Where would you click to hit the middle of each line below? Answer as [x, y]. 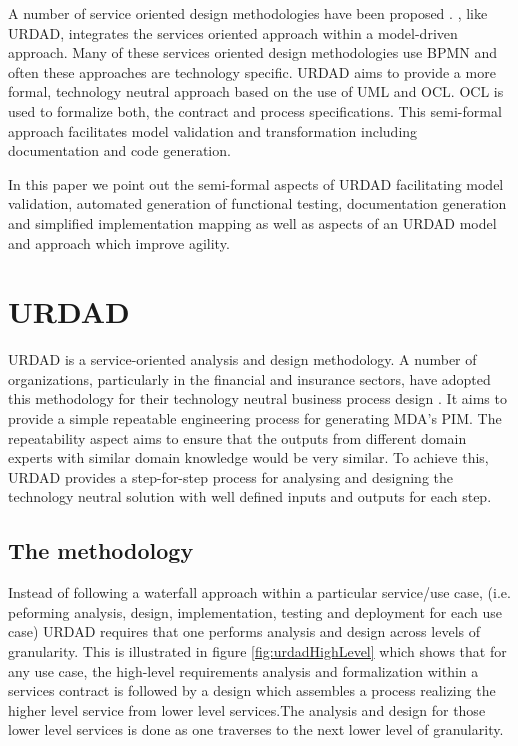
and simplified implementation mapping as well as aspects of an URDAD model [252, 222]
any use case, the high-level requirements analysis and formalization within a [243, 670]
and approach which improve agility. [119, 242]
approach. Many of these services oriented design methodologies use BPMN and [253, 52]
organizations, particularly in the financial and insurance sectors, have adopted [249, 378]
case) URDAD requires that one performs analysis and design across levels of [244, 631]
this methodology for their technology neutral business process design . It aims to [257, 398]
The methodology [101, 550]
